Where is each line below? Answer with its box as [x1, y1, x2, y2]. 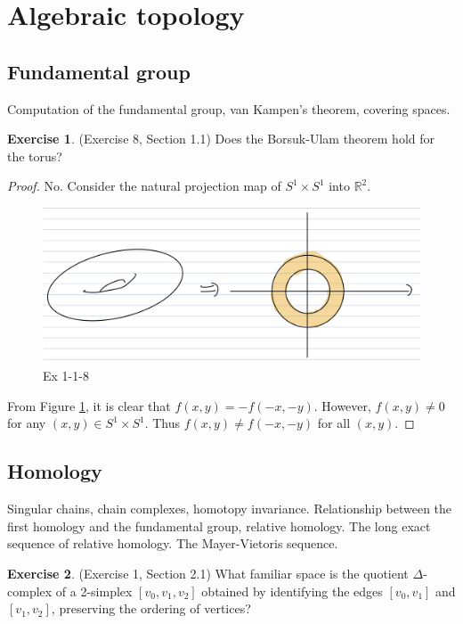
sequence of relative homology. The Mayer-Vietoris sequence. [7, 534, 338, 553]
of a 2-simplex [55, 581, 133, 600]
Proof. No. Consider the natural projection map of [7, 177, 281, 195]
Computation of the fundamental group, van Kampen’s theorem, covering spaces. [7, 99, 451, 118]
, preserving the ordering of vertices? [51, 599, 251, 618]
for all [317, 414, 351, 432]
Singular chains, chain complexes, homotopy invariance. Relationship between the [7, 499, 452, 518]
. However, [313, 396, 371, 415]
